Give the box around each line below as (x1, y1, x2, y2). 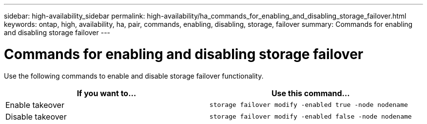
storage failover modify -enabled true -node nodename (209, 101, 408, 108)
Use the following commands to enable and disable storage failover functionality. (4, 71, 264, 80)
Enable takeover (5, 100, 64, 110)
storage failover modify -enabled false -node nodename (209, 113, 412, 120)
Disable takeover (5, 111, 67, 122)
